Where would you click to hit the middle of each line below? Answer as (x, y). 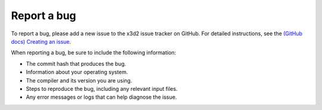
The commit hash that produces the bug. (76, 63)
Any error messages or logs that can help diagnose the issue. (101, 97)
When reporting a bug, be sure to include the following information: (94, 53)
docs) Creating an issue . (41, 41)
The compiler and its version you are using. (79, 80)
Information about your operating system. (77, 72)
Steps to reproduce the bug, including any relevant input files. (102, 88)
